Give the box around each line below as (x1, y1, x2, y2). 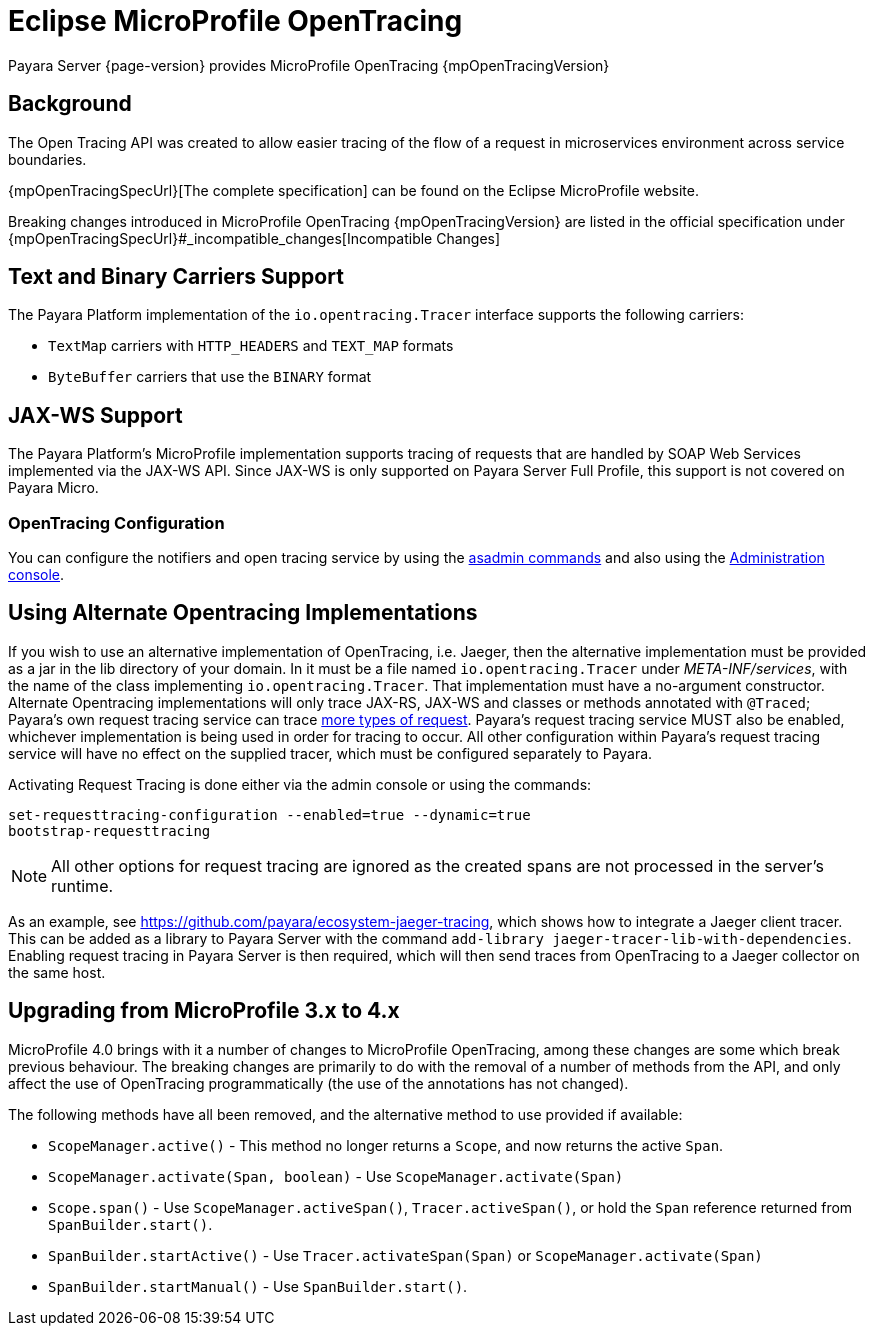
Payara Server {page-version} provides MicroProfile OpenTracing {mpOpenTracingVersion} (8, 56, 610, 74)
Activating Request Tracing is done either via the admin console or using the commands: (8, 775, 592, 793)
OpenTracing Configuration (8, 512, 225, 533)
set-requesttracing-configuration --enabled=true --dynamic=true (8, 806, 531, 823)
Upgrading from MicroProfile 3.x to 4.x (8, 998, 400, 1024)
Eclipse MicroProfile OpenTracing (8, 4, 463, 38)
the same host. (8, 963, 106, 981)
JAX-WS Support (8, 402, 183, 428)
